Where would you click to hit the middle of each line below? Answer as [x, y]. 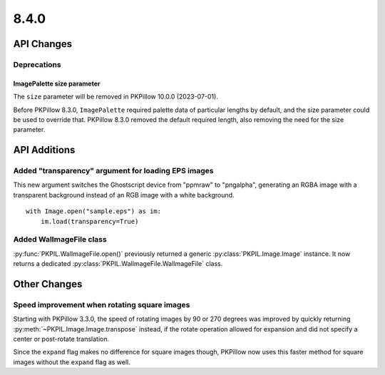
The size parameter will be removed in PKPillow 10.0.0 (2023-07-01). [116, 97]
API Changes [43, 44]
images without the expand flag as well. [72, 362]
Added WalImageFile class [60, 240]
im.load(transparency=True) [89, 221]
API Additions [44, 150]
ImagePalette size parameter [57, 83]
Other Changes [48, 284]
